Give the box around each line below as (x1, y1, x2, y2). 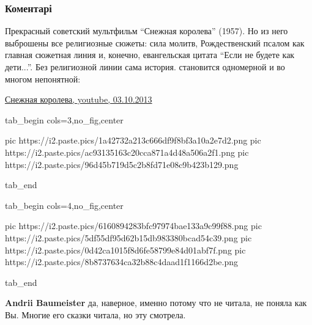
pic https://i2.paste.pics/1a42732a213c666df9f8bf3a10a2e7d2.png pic (5, 134, 261, 147)
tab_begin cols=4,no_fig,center (5, 199, 124, 211)
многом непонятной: (5, 72, 81, 85)
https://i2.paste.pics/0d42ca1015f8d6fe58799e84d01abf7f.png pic (5, 243, 246, 256)
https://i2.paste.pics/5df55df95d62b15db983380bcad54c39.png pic (5, 231, 252, 244)
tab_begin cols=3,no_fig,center (5, 113, 124, 126)
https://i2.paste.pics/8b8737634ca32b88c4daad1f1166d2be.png (5, 255, 239, 268)
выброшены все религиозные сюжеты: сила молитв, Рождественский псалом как (5, 36, 305, 49)
